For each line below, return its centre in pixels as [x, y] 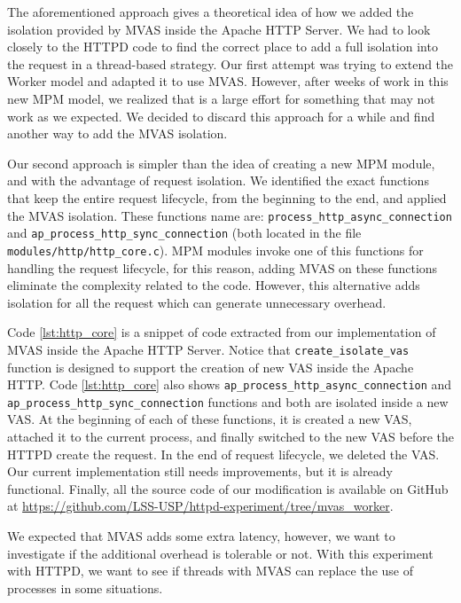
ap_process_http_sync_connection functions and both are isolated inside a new [228, 401]
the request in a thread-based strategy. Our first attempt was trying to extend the [230, 63]
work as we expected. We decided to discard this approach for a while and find [221, 116]
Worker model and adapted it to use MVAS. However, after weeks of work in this [228, 81]
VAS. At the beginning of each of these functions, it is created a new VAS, [210, 419]
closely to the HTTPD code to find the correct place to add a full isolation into [223, 47]
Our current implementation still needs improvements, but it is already [200, 471]
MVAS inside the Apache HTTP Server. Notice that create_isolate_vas [208, 349]
